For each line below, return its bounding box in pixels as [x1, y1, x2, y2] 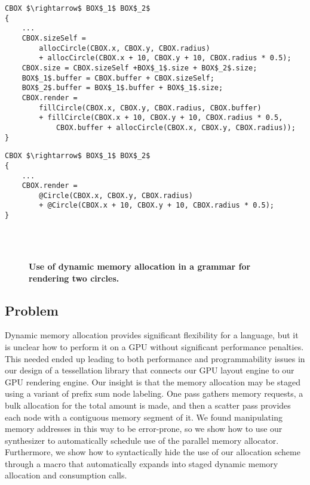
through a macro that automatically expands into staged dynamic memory [5, 457, 278, 469]
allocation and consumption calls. [5, 469, 127, 481]
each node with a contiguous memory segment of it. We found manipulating [5, 410, 283, 423]
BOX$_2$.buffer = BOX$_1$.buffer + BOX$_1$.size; [22, 84, 223, 92]
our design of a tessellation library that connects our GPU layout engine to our [5, 364, 294, 376]
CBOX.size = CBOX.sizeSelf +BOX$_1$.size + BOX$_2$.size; [22, 63, 257, 72]
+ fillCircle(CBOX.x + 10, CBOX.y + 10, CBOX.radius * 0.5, [39, 113, 283, 122]
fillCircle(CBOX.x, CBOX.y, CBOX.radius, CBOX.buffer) [39, 103, 262, 112]
